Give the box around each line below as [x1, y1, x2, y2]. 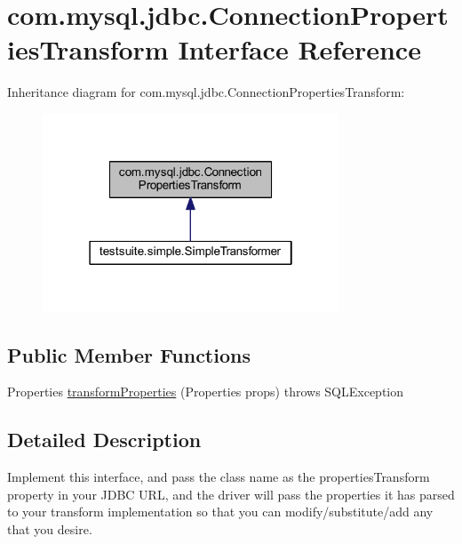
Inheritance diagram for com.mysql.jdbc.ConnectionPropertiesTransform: [7, 83, 405, 101]
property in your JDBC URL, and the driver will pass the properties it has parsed [7, 484, 455, 503]
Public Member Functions [7, 340, 251, 368]
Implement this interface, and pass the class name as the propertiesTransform [7, 468, 430, 486]
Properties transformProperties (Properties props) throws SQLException [7, 382, 404, 401]
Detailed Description [7, 426, 202, 453]
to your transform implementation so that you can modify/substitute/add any [7, 502, 434, 521]
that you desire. [7, 519, 92, 538]
